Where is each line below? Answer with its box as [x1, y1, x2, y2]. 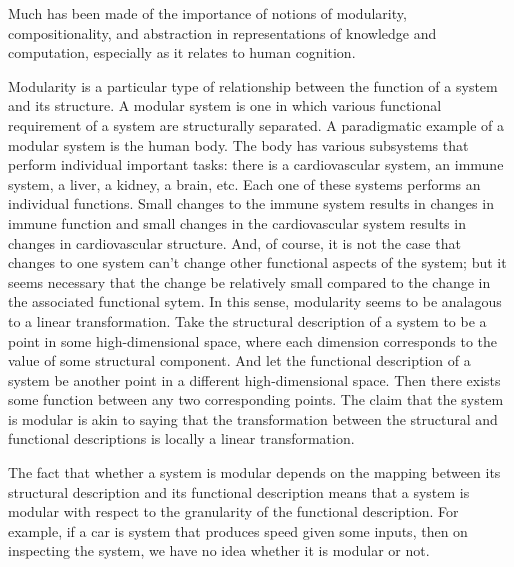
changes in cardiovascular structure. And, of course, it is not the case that [8, 232, 461, 253]
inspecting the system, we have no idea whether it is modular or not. [8, 540, 430, 561]
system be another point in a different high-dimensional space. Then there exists [8, 369, 501, 390]
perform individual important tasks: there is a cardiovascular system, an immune [8, 154, 504, 175]
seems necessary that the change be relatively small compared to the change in [8, 271, 491, 292]
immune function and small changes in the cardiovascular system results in [8, 212, 466, 233]
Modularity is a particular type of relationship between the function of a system [8, 75, 498, 96]
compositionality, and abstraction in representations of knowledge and [8, 22, 437, 43]
